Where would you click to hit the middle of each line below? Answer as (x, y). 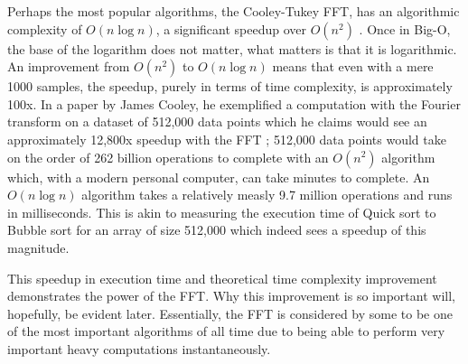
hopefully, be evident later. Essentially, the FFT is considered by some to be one (230, 313)
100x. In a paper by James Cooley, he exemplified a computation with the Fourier (234, 103)
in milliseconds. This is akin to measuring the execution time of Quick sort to (222, 212)
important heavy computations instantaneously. (139, 348)
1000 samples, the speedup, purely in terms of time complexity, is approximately (230, 86)
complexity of (45, 28)
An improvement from (69, 66)
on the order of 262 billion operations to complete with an (168, 157)
